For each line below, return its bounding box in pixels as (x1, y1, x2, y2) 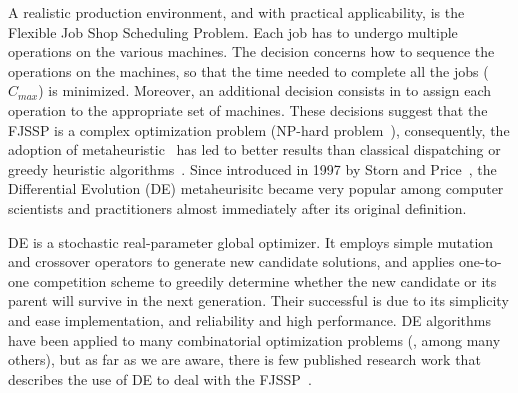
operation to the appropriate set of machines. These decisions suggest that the (8, 99, 488, 120)
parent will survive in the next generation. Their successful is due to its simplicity (8, 290, 509, 311)
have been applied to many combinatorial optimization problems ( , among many (8, 329, 501, 350)
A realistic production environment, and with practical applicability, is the (8, 2, 465, 22)
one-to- (458, 251, 502, 272)
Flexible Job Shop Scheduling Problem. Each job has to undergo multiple (8, 21, 458, 42)
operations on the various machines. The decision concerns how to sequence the (8, 41, 495, 62)
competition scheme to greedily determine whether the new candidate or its (33, 270, 497, 291)
